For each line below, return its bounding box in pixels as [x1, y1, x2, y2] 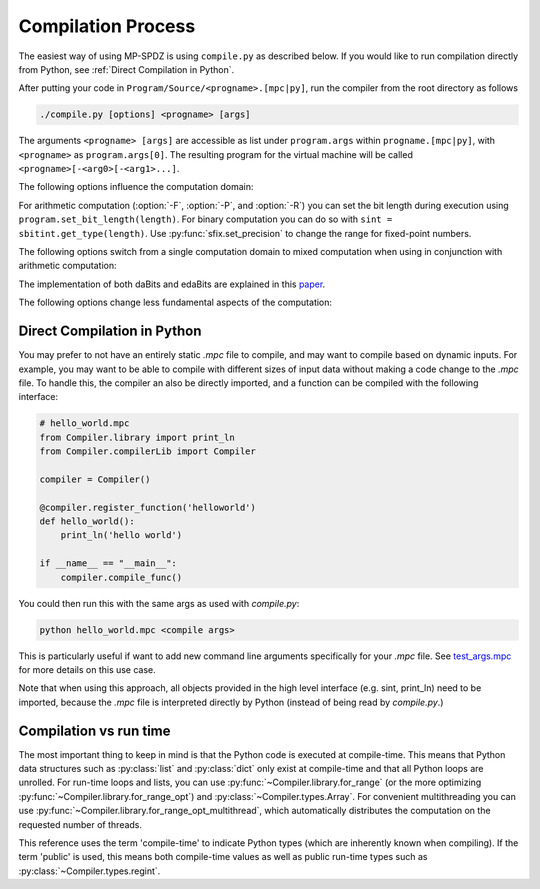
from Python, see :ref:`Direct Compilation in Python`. [18, 63, 235, 75]
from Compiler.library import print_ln [39, 431, 235, 443]
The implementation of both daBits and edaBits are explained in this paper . [18, 278, 326, 290]
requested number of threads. [18, 818, 143, 830]
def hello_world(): [39, 516, 135, 527]
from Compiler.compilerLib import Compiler [39, 446, 257, 457]
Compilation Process [18, 15, 196, 37]
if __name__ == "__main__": [39, 558, 177, 569]
